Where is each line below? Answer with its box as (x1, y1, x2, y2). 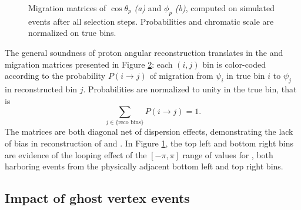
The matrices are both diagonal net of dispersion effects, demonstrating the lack (5, 125, 293, 138)
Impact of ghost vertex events (5, 189, 190, 207)
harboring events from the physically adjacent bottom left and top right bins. (5, 160, 283, 172)
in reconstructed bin (5, 82, 78, 95)
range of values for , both (182, 148, 273, 161)
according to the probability (5, 69, 106, 82)
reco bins (118, 119, 141, 126)
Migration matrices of (28, 2, 106, 14)
